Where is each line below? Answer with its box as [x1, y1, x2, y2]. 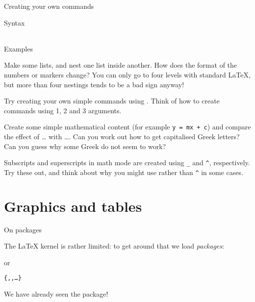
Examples [4, 43, 33, 53]
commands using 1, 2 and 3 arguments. [4, 105, 122, 115]
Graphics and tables [4, 196, 142, 216]
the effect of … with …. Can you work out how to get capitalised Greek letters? [4, 131, 240, 141]
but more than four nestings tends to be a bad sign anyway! [4, 79, 184, 89]
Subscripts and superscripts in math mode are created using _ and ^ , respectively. [4, 157, 250, 168]
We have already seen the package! [4, 289, 108, 299]
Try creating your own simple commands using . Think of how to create [4, 96, 220, 106]
